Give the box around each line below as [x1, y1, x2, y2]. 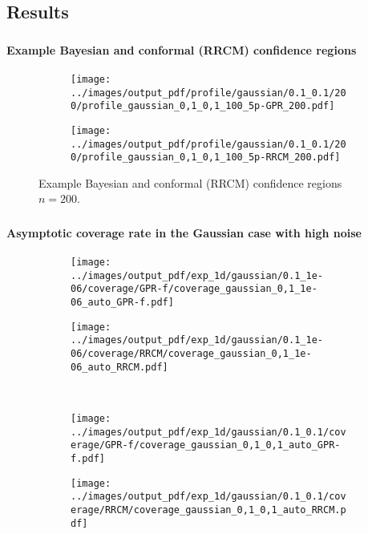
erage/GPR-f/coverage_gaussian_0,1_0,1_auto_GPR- [71, 439, 341, 451]
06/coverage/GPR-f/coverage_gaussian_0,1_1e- [71, 283, 317, 295]
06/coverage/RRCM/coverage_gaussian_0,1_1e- [71, 348, 312, 360]
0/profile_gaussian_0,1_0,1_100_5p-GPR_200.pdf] [71, 100, 335, 112]
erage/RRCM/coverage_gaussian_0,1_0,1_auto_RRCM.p [71, 504, 346, 516]
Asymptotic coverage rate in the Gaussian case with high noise [6, 224, 362, 241]
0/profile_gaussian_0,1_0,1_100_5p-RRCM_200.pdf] [71, 152, 341, 164]
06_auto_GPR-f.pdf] [71, 297, 174, 309]
